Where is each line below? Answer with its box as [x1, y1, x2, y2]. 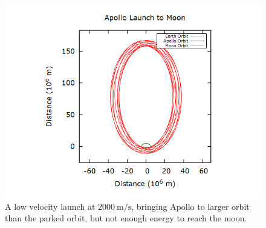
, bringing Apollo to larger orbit [131, 199, 250, 212]
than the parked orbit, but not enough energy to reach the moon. [5, 212, 247, 224]
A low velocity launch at [5, 199, 96, 212]
